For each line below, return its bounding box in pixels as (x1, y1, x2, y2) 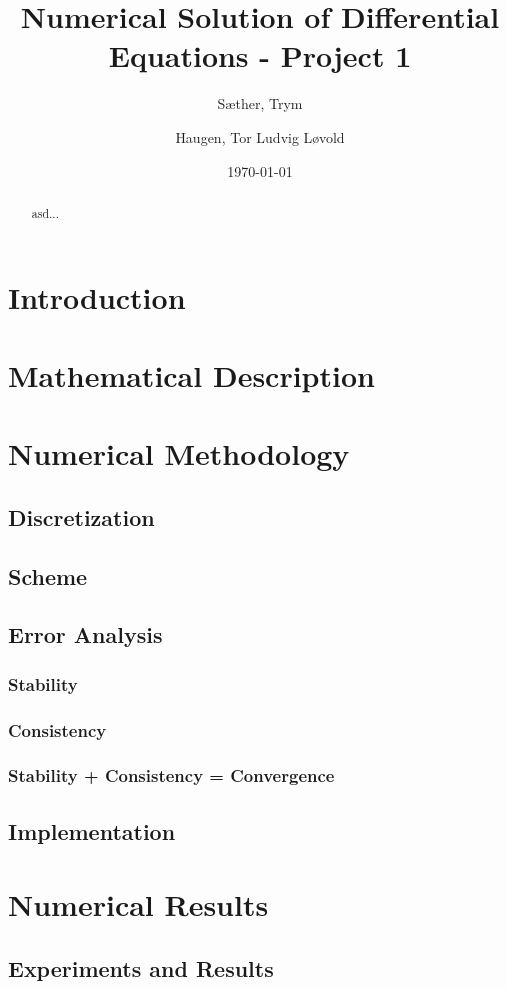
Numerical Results (8, 884, 269, 925)
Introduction (8, 276, 186, 317)
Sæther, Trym (217, 93, 303, 114)
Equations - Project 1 (108, 35, 412, 76)
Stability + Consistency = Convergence (8, 763, 335, 788)
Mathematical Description (8, 354, 375, 395)
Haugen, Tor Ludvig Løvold (175, 126, 345, 147)
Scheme (8, 560, 88, 591)
